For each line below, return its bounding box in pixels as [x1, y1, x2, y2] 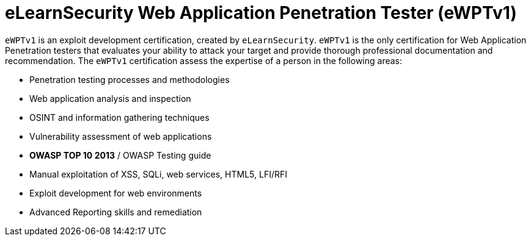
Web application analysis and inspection [29, 93, 191, 104]
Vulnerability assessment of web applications [29, 131, 212, 142]
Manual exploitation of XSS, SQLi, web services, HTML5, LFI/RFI [29, 168, 288, 179]
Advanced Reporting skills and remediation [29, 206, 202, 217]
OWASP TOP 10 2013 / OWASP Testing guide [29, 149, 211, 160]
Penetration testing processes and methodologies [29, 74, 230, 85]
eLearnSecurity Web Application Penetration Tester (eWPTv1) [5, 2, 517, 23]
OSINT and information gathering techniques [29, 112, 210, 123]
